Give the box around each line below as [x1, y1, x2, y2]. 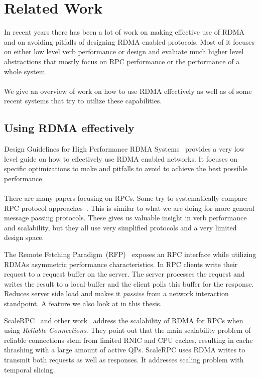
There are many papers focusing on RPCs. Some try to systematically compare [4, 193, 247, 203]
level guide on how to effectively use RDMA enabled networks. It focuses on [4, 153, 238, 164]
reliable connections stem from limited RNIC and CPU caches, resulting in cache [4, 334, 253, 345]
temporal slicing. [4, 364, 55, 374]
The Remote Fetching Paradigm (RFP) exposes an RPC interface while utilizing [4, 249, 256, 260]
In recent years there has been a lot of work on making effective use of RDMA [4, 27, 245, 37]
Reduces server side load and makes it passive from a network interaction [4, 288, 229, 299]
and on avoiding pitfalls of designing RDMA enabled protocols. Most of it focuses [4, 36, 255, 47]
